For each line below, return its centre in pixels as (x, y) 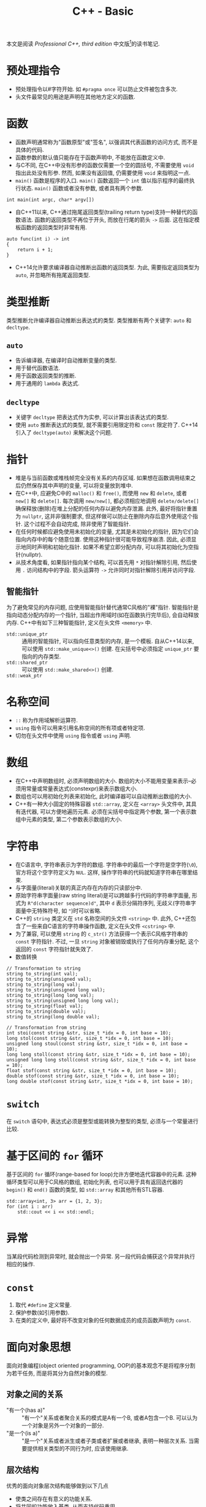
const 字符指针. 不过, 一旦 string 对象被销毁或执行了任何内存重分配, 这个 (107, 941)
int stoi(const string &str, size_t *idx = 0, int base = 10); (89, 1033)
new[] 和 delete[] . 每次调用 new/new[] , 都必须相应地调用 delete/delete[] (107, 501)
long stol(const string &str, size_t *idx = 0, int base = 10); (90, 1038)
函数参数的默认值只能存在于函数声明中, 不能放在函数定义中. (90, 157)
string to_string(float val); (45, 1006)
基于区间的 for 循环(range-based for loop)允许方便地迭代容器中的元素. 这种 (101, 1174)
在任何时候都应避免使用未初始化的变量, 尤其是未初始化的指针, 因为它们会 (107, 532)
